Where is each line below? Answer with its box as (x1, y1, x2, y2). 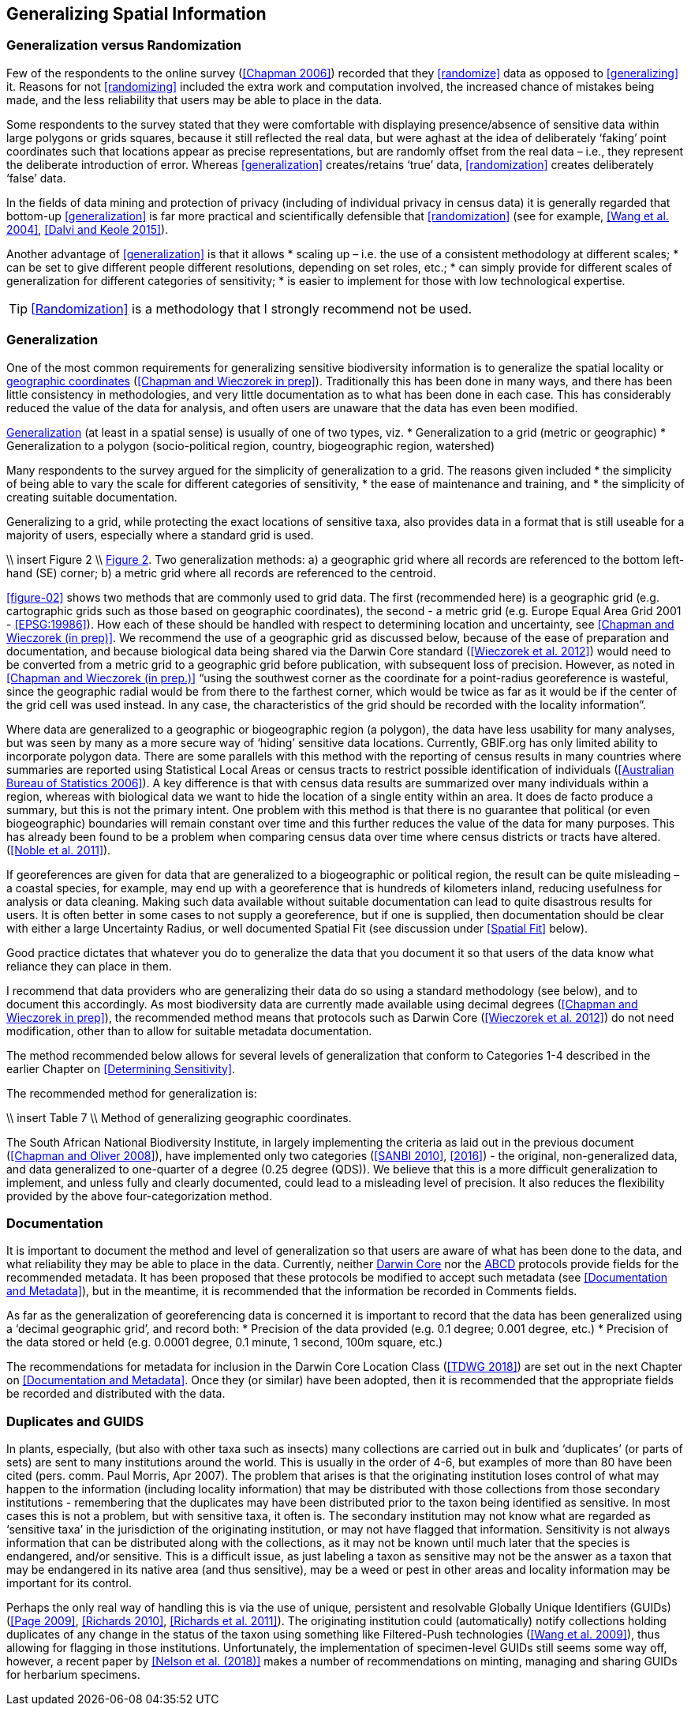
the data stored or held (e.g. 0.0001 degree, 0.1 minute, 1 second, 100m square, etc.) (6, 1335, 443, 1350)
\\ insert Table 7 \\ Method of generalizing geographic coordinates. (6, 1110, 352, 1124)
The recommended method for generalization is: (6, 1086, 257, 1100)
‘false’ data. (6, 171, 66, 185)
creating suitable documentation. (6, 490, 177, 504)
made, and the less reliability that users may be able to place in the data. (6, 92, 383, 107)
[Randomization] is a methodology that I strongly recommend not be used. (31, 300, 472, 317)
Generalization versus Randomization (6, 37, 242, 54)
